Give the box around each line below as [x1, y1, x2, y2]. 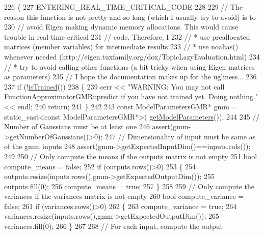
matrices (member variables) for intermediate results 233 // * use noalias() [4, 41, 239, 52]
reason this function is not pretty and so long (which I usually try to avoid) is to [4, 11, 256, 22]
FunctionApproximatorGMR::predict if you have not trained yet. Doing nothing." [4, 91, 258, 102]
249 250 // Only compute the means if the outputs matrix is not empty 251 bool [4, 151, 257, 161]
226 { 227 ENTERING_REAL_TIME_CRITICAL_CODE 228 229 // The [4, 2, 243, 12]
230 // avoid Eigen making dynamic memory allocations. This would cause [4, 21, 239, 32]
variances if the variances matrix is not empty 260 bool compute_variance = [4, 191, 244, 201]
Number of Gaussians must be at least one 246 [4, 121, 150, 132]
